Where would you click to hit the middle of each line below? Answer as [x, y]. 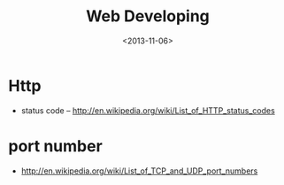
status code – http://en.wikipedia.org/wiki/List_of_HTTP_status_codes [148, 110]
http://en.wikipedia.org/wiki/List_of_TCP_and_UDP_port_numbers [139, 171]
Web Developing [148, 16]
